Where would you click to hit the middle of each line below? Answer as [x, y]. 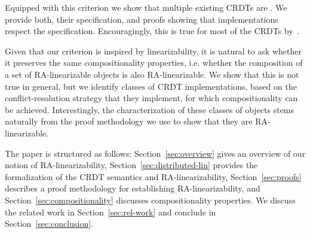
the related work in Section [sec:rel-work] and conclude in [111, 212]
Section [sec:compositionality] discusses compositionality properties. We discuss [150, 200]
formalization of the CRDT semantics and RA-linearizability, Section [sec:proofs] [153, 176]
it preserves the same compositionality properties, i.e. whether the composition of [154, 63]
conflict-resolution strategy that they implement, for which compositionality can [151, 98]
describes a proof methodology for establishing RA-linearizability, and [133, 188]
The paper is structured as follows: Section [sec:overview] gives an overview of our [155, 153]
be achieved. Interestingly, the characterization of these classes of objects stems [150, 109]
